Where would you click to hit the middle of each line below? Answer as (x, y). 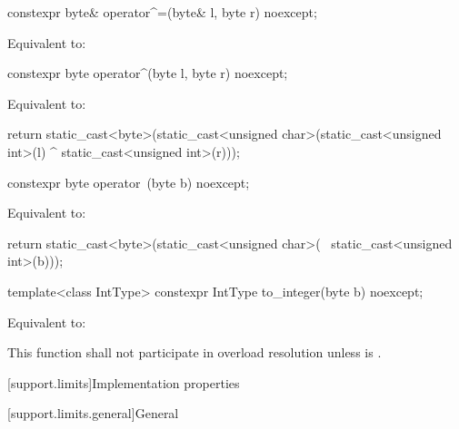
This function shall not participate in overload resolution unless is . (195, 352)
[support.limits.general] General (93, 413)
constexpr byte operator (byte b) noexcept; (129, 182)
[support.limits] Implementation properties (124, 382)
